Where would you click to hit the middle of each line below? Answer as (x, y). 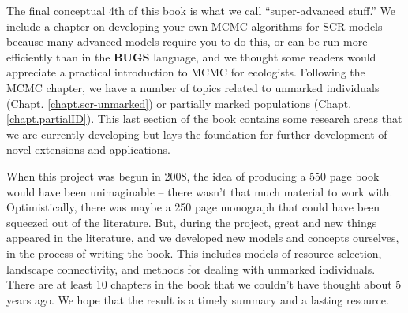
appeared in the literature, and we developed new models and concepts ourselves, (203, 238)
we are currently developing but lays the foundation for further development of (197, 134)
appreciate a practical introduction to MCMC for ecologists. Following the (186, 72)
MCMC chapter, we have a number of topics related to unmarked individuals (193, 87)
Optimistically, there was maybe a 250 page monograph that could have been (193, 207)
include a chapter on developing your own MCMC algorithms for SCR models (195, 26)
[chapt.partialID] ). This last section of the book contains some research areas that (204, 119)
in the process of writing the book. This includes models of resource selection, (194, 253)
